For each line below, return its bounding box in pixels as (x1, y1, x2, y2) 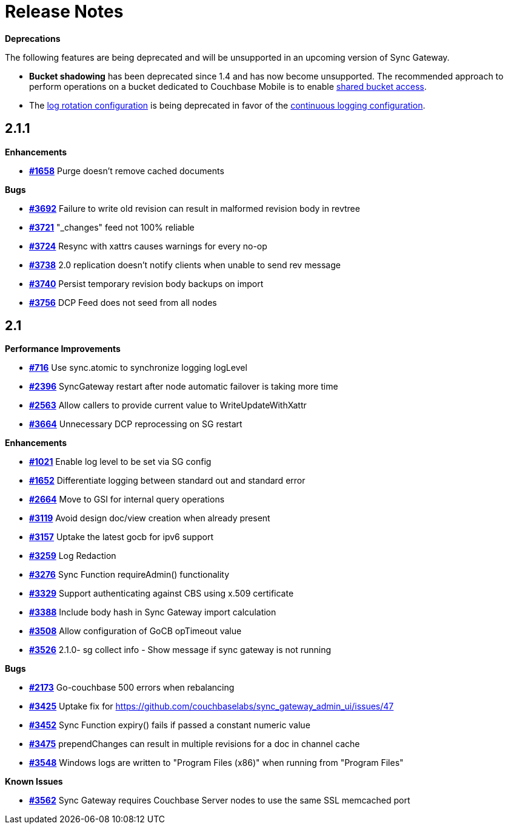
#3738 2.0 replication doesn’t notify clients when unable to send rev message (29, 259, 341, 270)
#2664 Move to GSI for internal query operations (29, 494, 225, 505)
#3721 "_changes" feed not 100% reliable (29, 222, 195, 232)
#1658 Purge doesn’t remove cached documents (29, 165, 224, 176)
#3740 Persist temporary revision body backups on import (29, 278, 264, 289)
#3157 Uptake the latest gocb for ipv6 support (29, 532, 213, 543)
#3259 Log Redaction (29, 550, 116, 561)
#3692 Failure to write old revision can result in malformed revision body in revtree (29, 203, 360, 214)
